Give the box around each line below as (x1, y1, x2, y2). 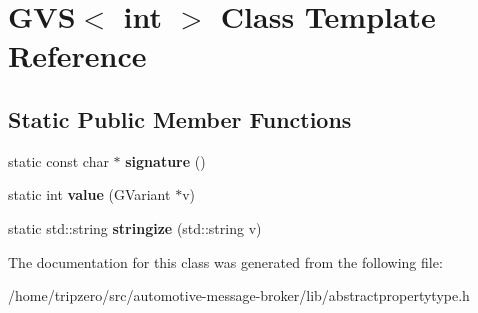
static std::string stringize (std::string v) (8, 217, 262, 238)
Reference (8, 35, 147, 76)
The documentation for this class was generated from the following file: (8, 251, 443, 272)
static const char (8, 150, 109, 171)
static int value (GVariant (8, 184, 171, 205)
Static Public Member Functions (8, 103, 352, 134)
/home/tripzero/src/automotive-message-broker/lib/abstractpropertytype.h (8, 285, 470, 306)
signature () (125, 150, 206, 171)
